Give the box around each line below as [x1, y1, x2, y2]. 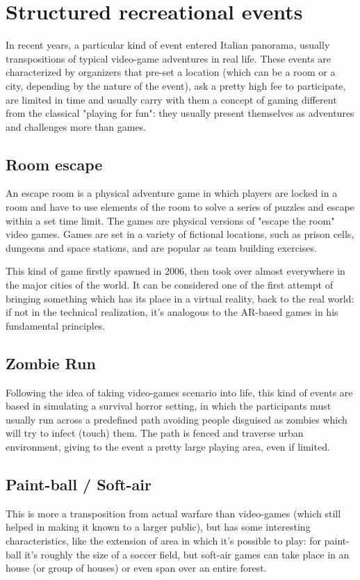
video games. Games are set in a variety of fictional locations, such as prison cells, [6, 227, 354, 241]
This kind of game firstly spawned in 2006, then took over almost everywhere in [6, 264, 345, 278]
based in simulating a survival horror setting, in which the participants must [6, 398, 332, 413]
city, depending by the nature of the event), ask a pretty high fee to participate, [6, 78, 346, 92]
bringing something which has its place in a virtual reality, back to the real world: [6, 291, 354, 305]
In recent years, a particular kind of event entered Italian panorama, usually [6, 38, 330, 52]
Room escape [6, 153, 103, 175]
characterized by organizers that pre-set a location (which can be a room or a [6, 65, 336, 79]
